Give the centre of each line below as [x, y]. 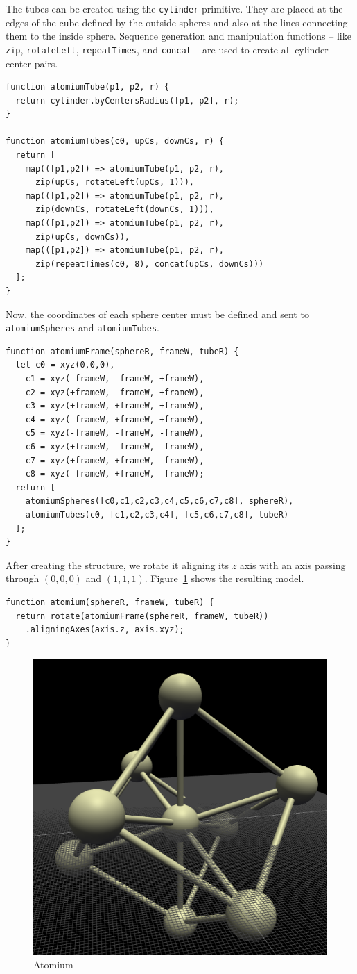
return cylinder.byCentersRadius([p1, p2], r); [127, 100]
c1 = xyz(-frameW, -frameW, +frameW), [115, 379]
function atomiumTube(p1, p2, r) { [88, 87]
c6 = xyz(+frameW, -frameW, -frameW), [115, 447]
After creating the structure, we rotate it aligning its [117, 564]
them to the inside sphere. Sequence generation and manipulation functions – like [178, 36]
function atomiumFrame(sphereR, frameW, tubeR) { [122, 351]
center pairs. [32, 63]
